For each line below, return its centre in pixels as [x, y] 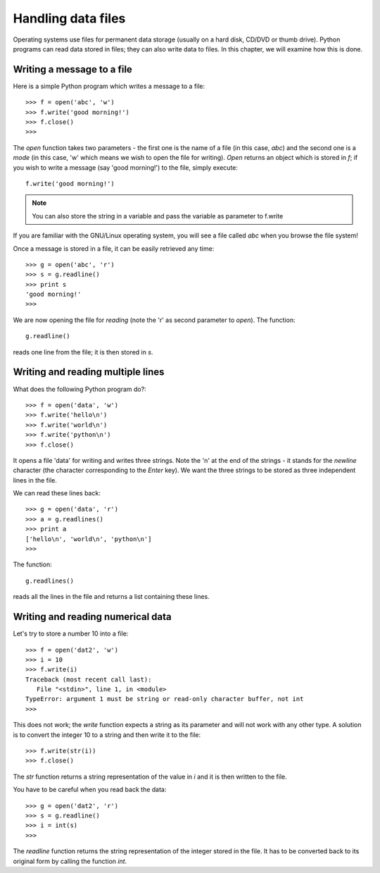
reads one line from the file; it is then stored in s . [83, 352]
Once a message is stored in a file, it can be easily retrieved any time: [114, 248]
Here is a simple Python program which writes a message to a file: [109, 86]
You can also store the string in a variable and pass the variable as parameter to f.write [158, 216]
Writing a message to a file [73, 69]
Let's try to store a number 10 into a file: [71, 633]
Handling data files [69, 18]
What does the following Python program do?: [80, 389]
